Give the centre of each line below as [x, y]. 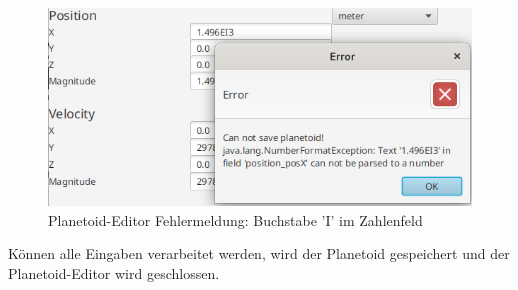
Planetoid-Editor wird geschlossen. [114, 272]
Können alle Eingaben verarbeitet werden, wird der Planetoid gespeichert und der [259, 253]
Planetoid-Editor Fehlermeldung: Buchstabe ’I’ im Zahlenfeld [235, 219]
